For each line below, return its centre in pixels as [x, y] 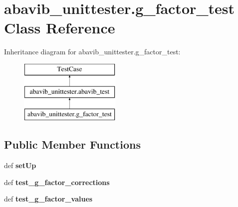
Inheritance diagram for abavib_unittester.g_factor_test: [92, 52]
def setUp [20, 165]
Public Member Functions [72, 144]
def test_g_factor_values [48, 199]
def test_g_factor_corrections [57, 182]
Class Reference [60, 28]
